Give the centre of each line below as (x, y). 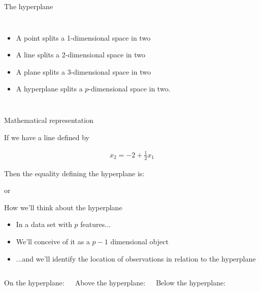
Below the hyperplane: (191, 283)
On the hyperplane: (34, 283)
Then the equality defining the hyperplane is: (74, 173)
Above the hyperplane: (110, 283)
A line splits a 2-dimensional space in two (81, 55)
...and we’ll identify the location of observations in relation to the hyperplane (136, 258)
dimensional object (139, 241)
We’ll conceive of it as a (53, 241)
